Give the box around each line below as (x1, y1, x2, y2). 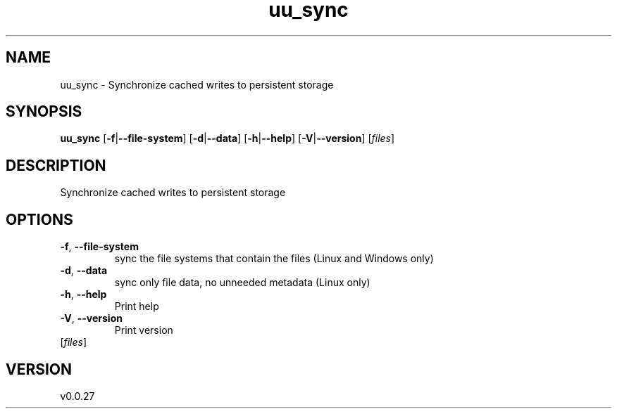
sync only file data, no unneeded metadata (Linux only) (114, 276, 370, 289)
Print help (114, 300, 159, 313)
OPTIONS (6, 210, 73, 228)
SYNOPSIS (6, 103, 82, 121)
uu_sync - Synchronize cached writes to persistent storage (60, 78, 334, 91)
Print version (114, 324, 173, 337)
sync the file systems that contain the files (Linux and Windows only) (114, 252, 434, 265)
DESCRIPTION (6, 156, 106, 174)
